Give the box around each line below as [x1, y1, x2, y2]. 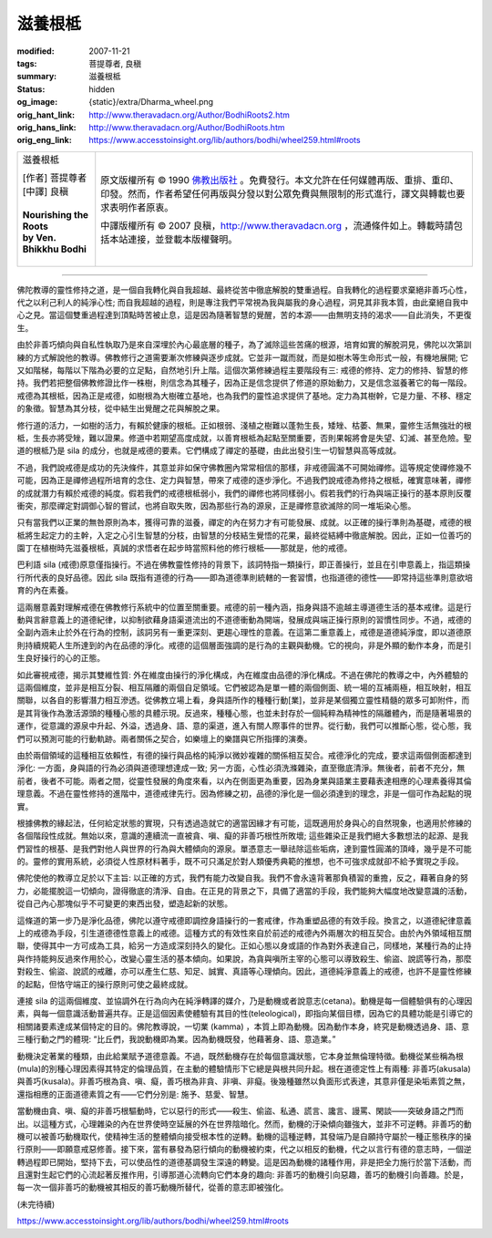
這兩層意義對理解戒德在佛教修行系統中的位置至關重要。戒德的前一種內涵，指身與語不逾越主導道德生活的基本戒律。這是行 [16, 602, 472, 613]
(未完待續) [16, 1199, 56, 1210]
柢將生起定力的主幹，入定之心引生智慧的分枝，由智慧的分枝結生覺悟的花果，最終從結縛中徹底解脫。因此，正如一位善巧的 [16, 530, 472, 541]
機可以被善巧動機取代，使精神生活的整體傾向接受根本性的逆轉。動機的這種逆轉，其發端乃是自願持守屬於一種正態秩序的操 [16, 1130, 472, 1141]
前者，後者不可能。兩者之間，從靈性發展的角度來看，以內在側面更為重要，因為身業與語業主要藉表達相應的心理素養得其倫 [16, 775, 472, 786]
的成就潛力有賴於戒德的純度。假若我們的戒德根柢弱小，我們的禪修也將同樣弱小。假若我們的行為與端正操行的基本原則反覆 [16, 488, 472, 499]
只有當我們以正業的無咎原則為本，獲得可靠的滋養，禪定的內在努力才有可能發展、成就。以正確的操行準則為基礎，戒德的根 [16, 517, 472, 528]
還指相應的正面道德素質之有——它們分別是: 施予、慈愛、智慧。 [16, 1088, 253, 1099]
